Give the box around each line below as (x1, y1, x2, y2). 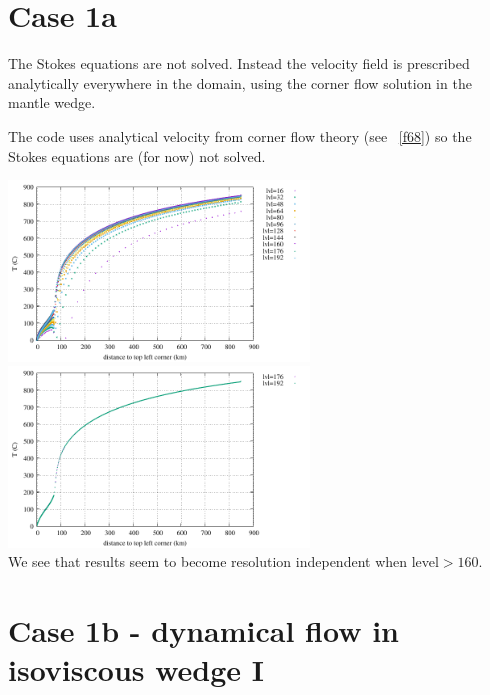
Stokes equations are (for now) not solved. (8, 145, 266, 166)
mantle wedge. (8, 92, 96, 113)
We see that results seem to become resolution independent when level (8, 551, 439, 572)
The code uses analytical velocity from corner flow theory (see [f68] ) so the (8, 125, 472, 146)
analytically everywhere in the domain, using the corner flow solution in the (8, 72, 472, 93)
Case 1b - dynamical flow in (8, 609, 399, 650)
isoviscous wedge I (8, 649, 265, 690)
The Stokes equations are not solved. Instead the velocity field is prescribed (8, 53, 470, 74)
